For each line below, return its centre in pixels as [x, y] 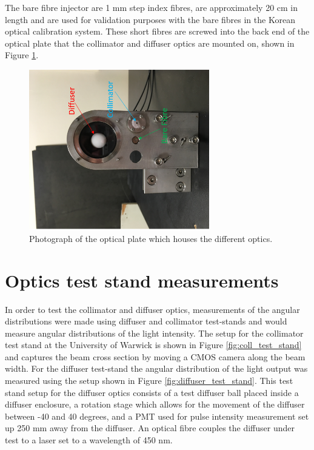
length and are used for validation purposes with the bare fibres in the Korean [150, 19]
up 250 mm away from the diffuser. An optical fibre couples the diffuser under [150, 428]
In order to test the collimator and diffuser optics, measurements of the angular [152, 309]
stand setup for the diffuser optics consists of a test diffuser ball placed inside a [152, 392]
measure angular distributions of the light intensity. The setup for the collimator [154, 333]
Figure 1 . [22, 55]
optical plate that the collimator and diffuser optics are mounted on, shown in [150, 43]
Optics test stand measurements [142, 280]
